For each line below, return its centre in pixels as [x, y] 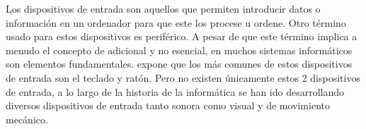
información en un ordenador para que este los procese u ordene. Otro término [176, 22]
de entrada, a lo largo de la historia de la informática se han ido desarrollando [175, 91]
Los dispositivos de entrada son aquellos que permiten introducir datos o [163, 8]
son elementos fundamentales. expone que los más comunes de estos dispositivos [179, 64]
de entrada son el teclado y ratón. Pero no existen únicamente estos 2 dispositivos [183, 77]
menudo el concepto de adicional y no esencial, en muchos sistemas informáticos [179, 50]
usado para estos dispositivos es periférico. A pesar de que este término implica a [182, 36]
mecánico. [27, 119]
